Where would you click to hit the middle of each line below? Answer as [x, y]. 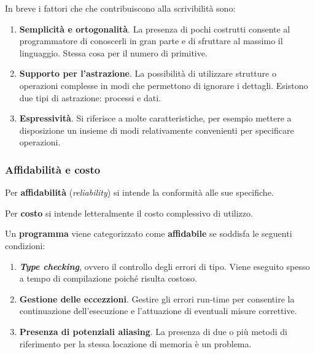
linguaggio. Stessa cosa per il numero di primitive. [113, 52]
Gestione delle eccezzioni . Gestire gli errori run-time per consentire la [157, 298]
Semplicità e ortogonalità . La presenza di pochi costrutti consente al [155, 29]
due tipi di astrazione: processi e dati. [90, 97]
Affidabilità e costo [53, 169]
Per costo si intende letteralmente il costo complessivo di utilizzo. [129, 213]
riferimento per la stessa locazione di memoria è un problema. [135, 343]
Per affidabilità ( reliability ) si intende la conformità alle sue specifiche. [139, 192]
